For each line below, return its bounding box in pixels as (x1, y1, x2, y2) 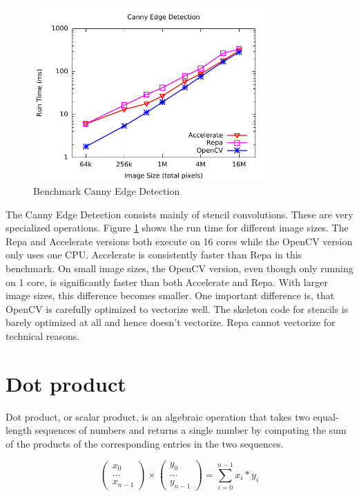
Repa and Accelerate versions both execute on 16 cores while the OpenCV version (6, 233, 353, 248)
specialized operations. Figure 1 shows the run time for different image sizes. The (6, 220, 349, 235)
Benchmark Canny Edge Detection (33, 183, 180, 198)
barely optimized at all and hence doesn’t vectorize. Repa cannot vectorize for (6, 315, 336, 330)
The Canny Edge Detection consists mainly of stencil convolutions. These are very (6, 207, 353, 221)
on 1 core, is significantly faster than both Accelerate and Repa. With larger (6, 274, 328, 289)
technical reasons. (6, 328, 80, 343)
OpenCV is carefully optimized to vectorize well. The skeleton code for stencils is (6, 301, 349, 316)
